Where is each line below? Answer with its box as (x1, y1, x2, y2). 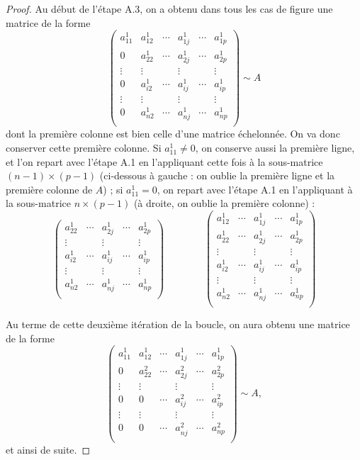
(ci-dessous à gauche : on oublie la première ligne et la (99, 168, 335, 183)
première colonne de (6, 181, 93, 196)
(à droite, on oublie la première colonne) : (133, 196, 315, 211)
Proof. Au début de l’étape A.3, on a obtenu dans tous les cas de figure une (6, 1, 333, 16)
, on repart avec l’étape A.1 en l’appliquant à (157, 181, 353, 196)
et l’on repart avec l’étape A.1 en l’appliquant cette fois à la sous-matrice (6, 154, 323, 169)
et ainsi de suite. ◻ (6, 442, 91, 456)
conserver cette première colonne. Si (6, 140, 162, 155)
